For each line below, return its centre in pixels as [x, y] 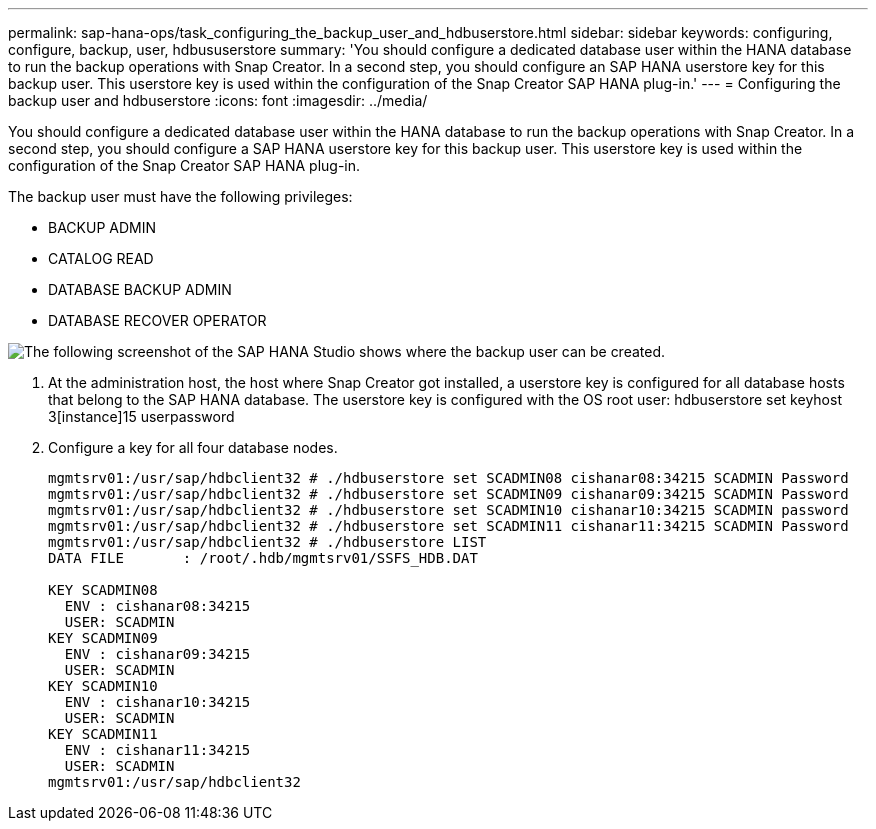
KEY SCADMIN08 [103, 590]
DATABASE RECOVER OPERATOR [157, 320]
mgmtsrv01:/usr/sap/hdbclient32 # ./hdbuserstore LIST [267, 542]
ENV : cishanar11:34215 [157, 750]
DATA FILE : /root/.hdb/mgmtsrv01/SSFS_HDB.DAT [263, 558]
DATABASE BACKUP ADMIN [140, 289]
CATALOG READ [101, 258]
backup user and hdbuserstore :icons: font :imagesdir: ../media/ [218, 100]
